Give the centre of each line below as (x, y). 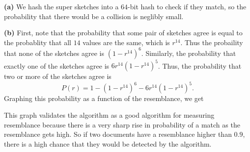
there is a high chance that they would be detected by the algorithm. (108, 143)
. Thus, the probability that (200, 65)
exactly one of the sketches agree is (57, 65)
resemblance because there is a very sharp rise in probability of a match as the (122, 124)
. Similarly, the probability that (189, 53)
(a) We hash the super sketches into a (61, 6)
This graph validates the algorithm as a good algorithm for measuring (109, 115)
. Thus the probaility (212, 42)
